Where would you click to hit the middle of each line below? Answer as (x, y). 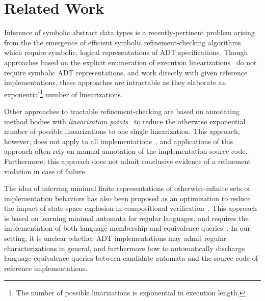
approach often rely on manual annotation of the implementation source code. (126, 151)
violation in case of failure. (46, 171)
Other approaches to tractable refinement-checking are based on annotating (122, 111)
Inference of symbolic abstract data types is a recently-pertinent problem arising (129, 32)
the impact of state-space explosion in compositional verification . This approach (130, 208)
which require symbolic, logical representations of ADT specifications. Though (126, 52)
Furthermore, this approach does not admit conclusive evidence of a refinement (128, 161)
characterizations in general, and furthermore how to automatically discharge (125, 248)
